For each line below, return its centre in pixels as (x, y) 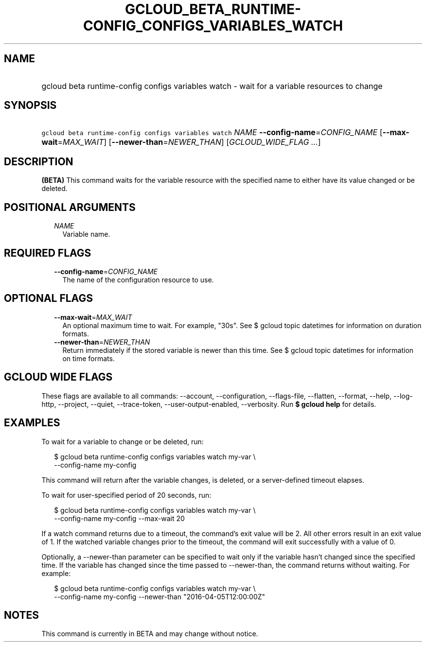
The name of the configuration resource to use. (138, 279)
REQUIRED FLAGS (48, 253)
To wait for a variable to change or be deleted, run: (123, 441)
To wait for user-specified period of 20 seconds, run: (126, 495)
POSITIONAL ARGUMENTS (70, 207)
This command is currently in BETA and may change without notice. (150, 634)
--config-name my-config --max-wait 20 (119, 518)
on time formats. (89, 358)
